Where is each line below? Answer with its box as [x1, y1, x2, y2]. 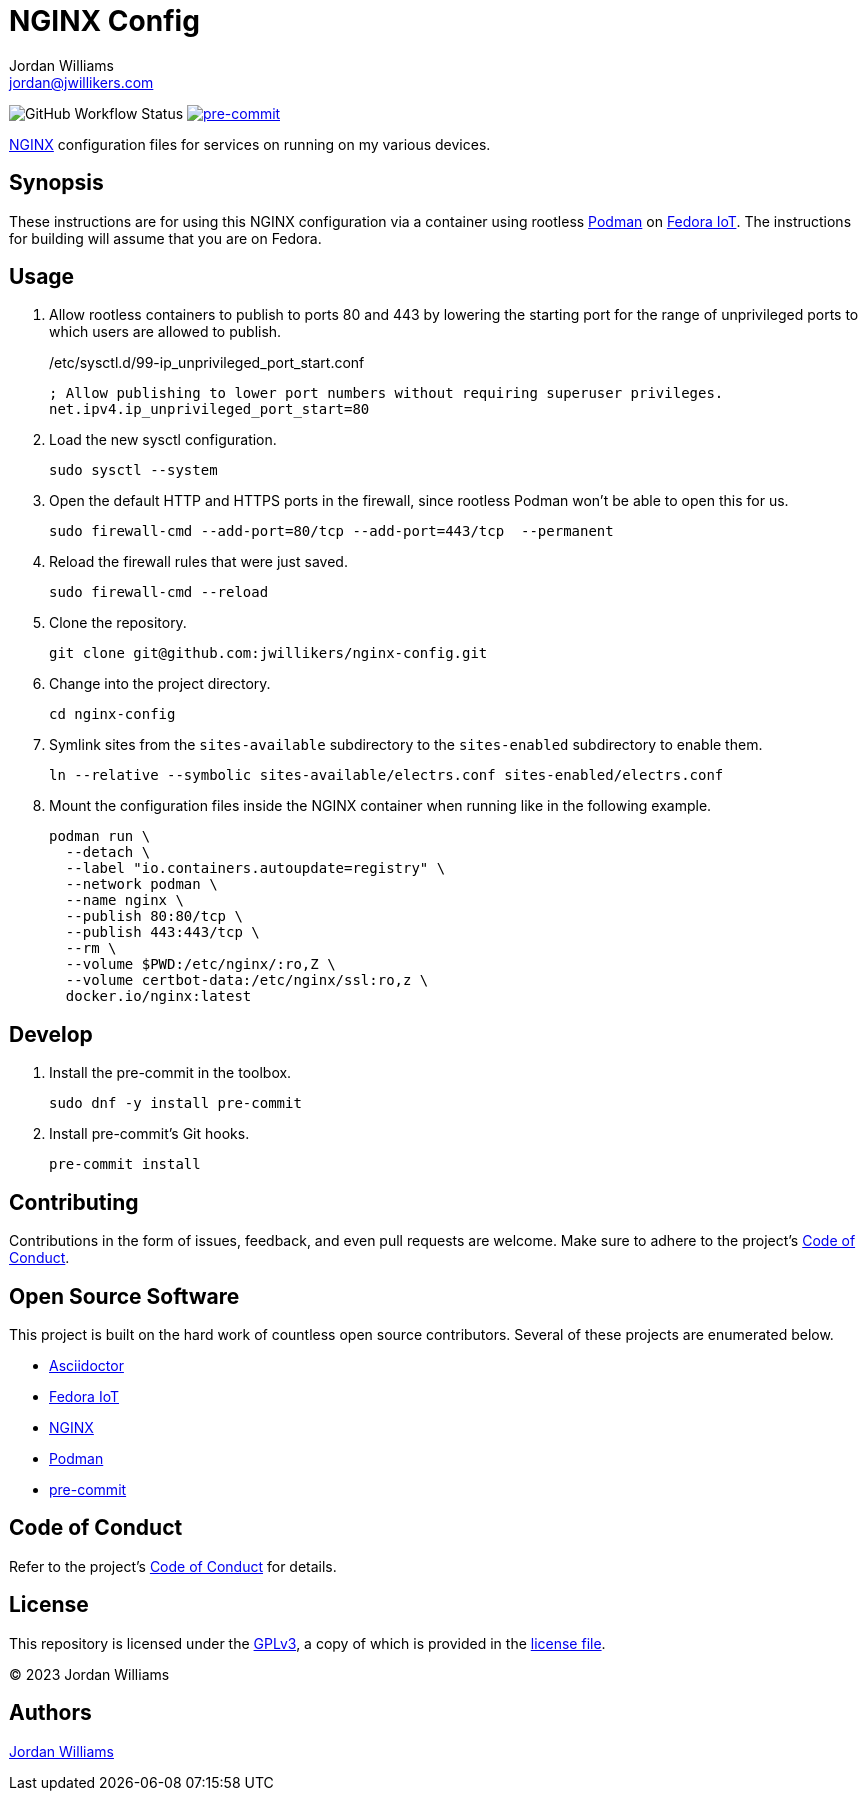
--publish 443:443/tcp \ [65, 924, 260, 941]
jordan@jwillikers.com [9, 73, 154, 91]
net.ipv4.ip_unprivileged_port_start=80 [49, 401, 370, 418]
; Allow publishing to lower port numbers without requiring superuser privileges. [49, 385, 724, 402]
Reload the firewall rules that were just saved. [49, 553, 348, 571]
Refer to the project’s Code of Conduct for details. [9, 1557, 337, 1575]
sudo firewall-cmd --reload [49, 584, 269, 601]
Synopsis [9, 170, 104, 196]
